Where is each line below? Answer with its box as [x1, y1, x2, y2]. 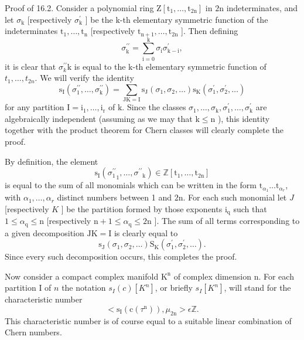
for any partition [5, 101, 64, 113]
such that [233, 202, 267, 215]
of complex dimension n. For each [173, 270, 294, 282]
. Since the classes [122, 101, 186, 113]
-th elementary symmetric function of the [119, 13, 268, 25]
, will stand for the [224, 281, 291, 294]
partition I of [5, 281, 52, 294]
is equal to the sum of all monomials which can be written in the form [5, 179, 257, 191]
